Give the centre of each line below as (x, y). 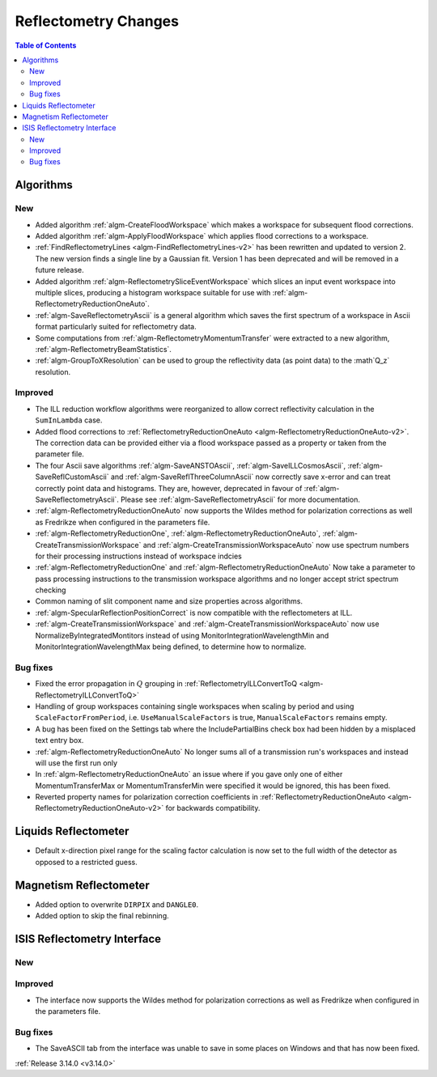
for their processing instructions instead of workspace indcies (138, 556)
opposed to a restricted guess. (86, 862)
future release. (59, 270)
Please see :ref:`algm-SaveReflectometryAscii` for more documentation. (240, 499)
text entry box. (59, 740)
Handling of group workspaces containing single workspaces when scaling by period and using (195, 706)
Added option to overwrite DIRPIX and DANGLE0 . (117, 904)
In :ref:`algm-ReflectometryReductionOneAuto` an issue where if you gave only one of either (189, 774)
